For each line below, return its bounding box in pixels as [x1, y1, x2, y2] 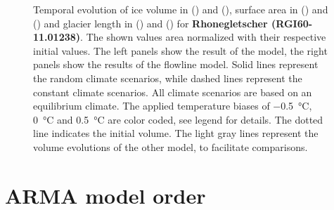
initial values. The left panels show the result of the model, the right [33, 43, 328, 58]
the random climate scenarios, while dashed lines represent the [33, 70, 302, 85]
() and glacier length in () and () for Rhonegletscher [33, 15, 268, 30]
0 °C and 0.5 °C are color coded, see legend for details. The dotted [33, 112, 323, 126]
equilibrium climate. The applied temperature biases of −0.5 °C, [33, 98, 312, 113]
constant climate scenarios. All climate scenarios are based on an [33, 84, 312, 99]
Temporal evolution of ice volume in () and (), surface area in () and [33, 2, 328, 16]
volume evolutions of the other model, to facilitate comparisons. [33, 139, 308, 154]
